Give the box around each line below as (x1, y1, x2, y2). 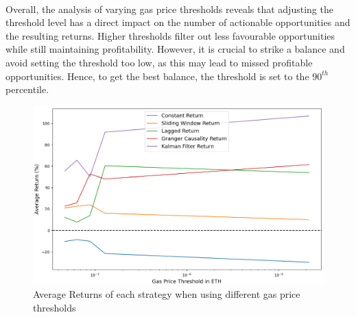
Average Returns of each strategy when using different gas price (33, 287, 300, 301)
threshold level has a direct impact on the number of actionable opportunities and (5, 15, 351, 29)
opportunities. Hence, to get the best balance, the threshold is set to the (5, 68, 309, 83)
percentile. (5, 82, 49, 97)
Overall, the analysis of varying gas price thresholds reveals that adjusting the (5, 1, 333, 16)
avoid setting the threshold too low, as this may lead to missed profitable (5, 55, 313, 69)
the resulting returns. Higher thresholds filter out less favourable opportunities (5, 28, 335, 42)
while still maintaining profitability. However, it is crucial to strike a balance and (5, 42, 345, 56)
